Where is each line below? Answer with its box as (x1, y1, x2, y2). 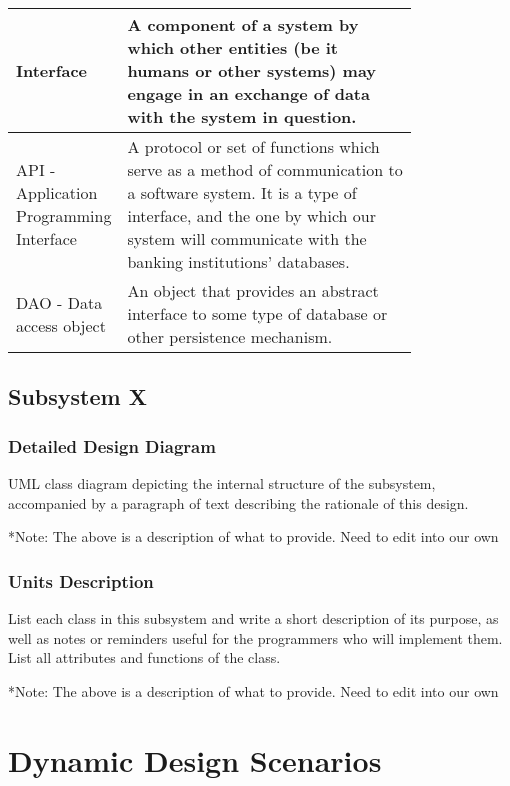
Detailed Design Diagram (8, 433, 216, 458)
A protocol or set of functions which (127, 135, 380, 158)
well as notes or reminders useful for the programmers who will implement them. (8, 627, 503, 648)
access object (16, 313, 106, 337)
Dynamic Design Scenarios (8, 739, 382, 780)
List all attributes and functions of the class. (8, 647, 281, 668)
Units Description (8, 568, 154, 593)
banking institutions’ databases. (127, 250, 350, 273)
